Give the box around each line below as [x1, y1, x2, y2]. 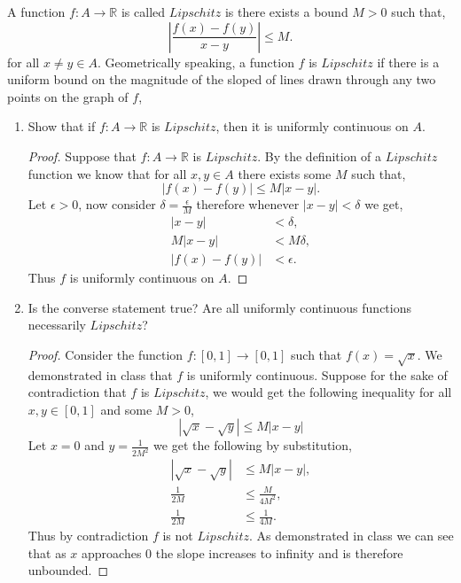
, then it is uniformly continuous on [215, 117, 409, 136]
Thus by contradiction [27, 526, 149, 545]
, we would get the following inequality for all [205, 383, 452, 401]
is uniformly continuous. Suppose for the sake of [186, 365, 448, 384]
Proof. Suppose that [27, 146, 137, 165]
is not [162, 526, 193, 545]
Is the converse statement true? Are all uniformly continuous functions [27, 298, 411, 316]
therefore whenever [196, 195, 300, 214]
